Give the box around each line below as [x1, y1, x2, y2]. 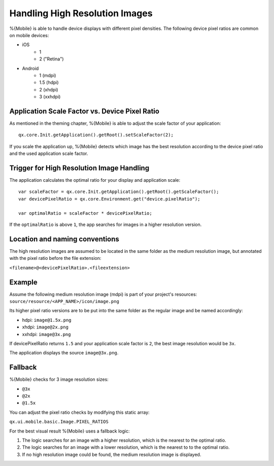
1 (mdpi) [39, 72, 56, 78]
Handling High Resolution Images [9, 8, 153, 19]
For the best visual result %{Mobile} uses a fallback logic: [9, 428, 130, 434]
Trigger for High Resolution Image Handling [9, 163, 150, 172]
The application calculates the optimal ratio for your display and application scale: [9, 177, 181, 183]
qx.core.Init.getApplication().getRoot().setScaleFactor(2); [18, 132, 174, 138]
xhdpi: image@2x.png [22, 324, 68, 330]
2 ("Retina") [39, 56, 64, 62]
